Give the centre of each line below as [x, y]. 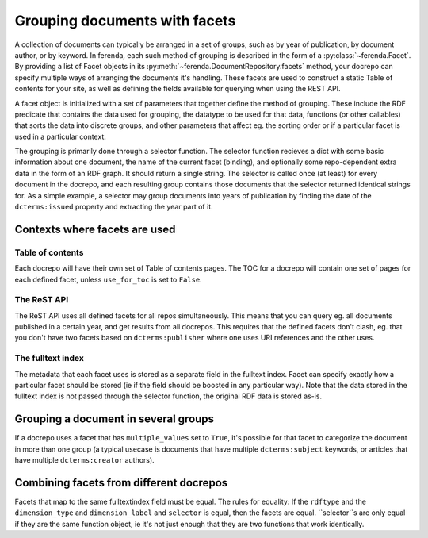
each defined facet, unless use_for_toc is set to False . [108, 279]
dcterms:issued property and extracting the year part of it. [114, 207]
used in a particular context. [60, 136]
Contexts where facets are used [95, 229]
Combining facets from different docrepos [121, 483]
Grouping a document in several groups [114, 419]
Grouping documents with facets [125, 21]
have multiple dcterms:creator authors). [84, 460]
